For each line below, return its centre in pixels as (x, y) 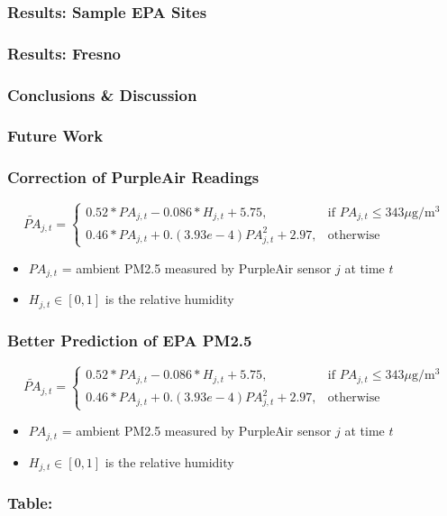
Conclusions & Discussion (102, 94)
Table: (30, 503)
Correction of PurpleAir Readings (133, 177)
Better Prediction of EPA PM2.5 (130, 340)
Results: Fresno (64, 53)
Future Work (55, 136)
